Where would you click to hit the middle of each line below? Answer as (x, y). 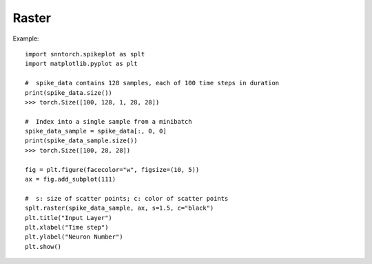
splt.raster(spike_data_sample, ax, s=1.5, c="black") (120, 208)
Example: (26, 38)
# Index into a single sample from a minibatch (108, 121)
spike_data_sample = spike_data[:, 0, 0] (96, 131)
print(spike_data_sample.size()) (81, 141)
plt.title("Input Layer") (69, 218)
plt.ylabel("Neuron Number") (74, 237)
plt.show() (43, 246)
